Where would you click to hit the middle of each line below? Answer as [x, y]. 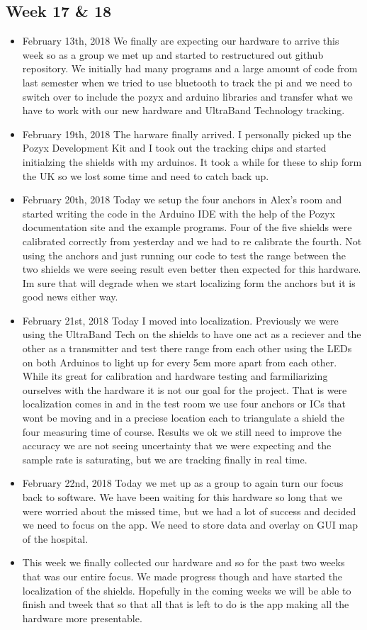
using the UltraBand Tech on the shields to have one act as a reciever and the [192, 334]
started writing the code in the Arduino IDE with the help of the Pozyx [179, 213]
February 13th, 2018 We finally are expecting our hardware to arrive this [181, 41]
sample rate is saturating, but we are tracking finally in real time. [165, 459]
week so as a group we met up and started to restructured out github [173, 54]
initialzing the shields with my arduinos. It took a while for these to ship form [192, 161]
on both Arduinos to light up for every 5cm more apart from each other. [180, 362]
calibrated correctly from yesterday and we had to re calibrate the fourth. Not [192, 241]
